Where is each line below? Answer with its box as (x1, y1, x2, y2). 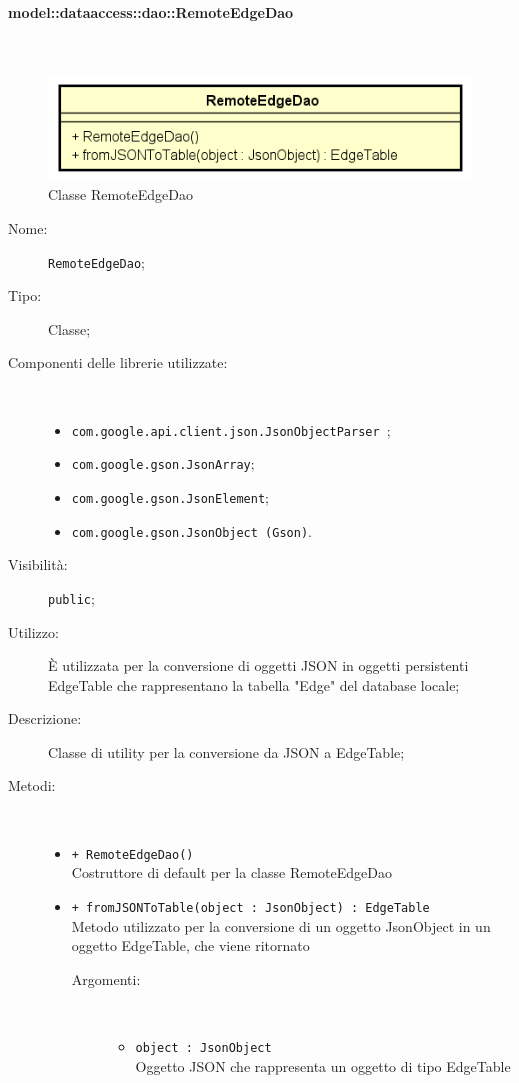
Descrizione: (8, 708, 82, 729)
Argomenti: (71, 968, 141, 989)
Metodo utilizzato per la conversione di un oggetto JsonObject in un (71, 915, 491, 936)
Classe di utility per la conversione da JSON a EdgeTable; (48, 741, 405, 762)
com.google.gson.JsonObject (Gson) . (71, 520, 312, 541)
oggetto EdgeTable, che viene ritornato (71, 935, 310, 956)
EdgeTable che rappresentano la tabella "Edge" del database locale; (48, 674, 460, 695)
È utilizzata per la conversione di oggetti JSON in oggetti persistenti (48, 655, 469, 676)
